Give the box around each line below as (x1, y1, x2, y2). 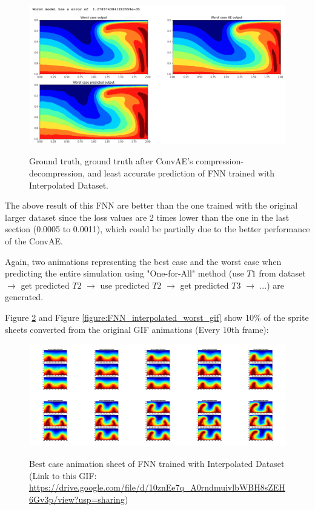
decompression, (29, 166, 85, 179)
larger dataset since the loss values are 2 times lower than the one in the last (5, 210, 290, 223)
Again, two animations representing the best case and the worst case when (5, 255, 282, 267)
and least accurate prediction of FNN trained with (87, 166, 275, 179)
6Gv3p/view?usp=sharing (29, 492, 125, 505)
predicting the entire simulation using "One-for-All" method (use (5, 267, 244, 280)
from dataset (259, 267, 306, 280)
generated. (5, 290, 44, 303)
